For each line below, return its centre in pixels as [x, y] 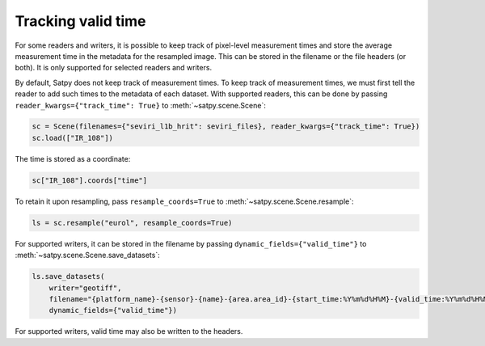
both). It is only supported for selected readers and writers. [114, 68]
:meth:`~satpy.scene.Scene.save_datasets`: [88, 255]
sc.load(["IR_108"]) [72, 138]
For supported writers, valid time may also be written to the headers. [129, 331]
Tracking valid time [80, 21]
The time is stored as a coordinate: [73, 158]
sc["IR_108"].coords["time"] [90, 180]
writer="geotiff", [85, 288]
